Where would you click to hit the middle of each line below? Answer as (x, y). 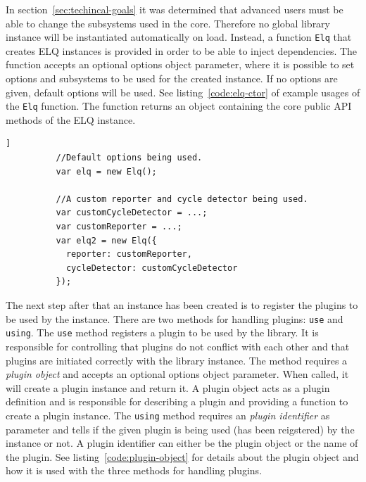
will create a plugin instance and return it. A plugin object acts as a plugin (168, 387)
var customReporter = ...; (119, 227)
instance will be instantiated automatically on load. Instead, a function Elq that (179, 37)
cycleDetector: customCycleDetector (152, 268)
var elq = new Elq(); (106, 171)
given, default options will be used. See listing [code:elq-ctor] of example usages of (183, 92)
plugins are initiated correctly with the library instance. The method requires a (177, 360)
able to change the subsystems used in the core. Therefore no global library (168, 23)
